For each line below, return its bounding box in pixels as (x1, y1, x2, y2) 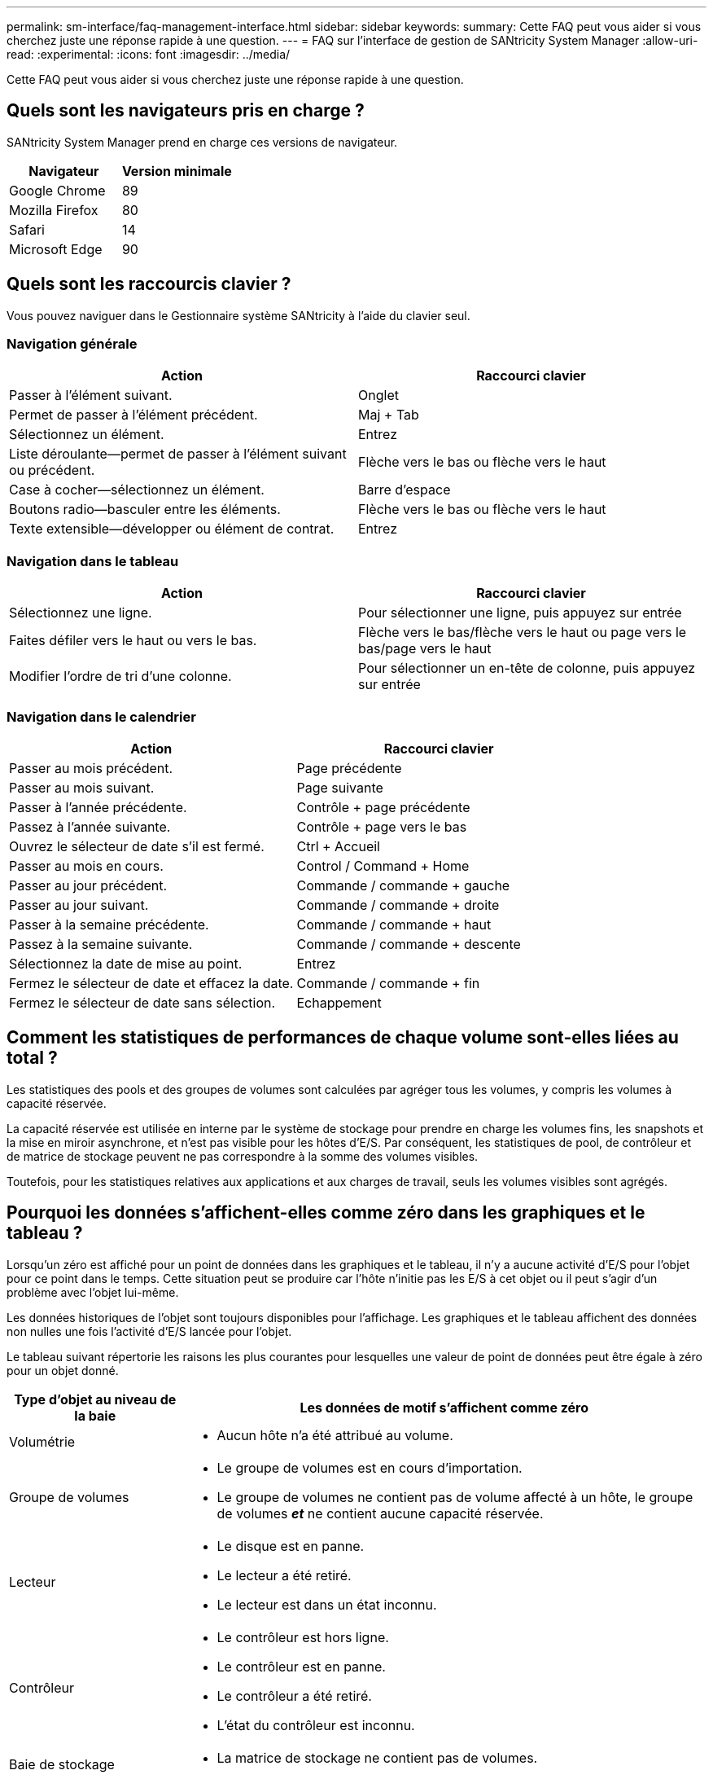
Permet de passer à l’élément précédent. (9, 406, 258, 424)
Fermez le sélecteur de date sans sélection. (9, 994, 276, 1011)
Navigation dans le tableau (7, 552, 179, 569)
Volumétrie (9, 1433, 76, 1450)
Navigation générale (7, 336, 138, 353)
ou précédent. (9, 462, 95, 479)
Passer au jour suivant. (9, 896, 149, 913)
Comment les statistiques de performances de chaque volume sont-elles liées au (7, 1027, 679, 1048)
